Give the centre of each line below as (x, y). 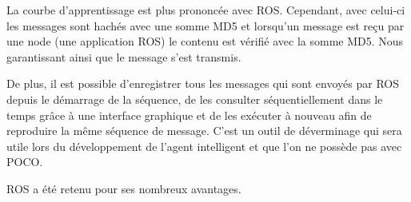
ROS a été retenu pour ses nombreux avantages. (124, 188)
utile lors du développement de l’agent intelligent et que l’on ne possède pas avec (204, 146)
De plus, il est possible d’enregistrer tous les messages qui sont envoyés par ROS (203, 83)
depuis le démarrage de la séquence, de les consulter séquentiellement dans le (195, 99)
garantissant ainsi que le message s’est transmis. (124, 56)
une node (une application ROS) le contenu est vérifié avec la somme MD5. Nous (205, 41)
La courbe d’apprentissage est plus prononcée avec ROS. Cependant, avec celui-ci (206, 10)
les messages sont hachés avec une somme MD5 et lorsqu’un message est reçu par (205, 25)
